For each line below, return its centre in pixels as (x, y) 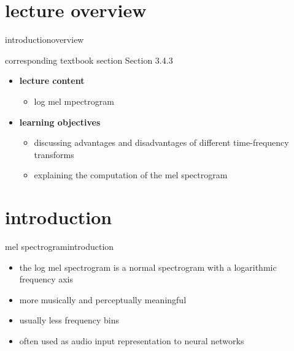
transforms (54, 154)
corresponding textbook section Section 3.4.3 (89, 60)
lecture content (52, 81)
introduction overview (44, 40)
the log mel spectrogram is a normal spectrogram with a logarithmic (148, 267)
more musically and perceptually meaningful (103, 299)
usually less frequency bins (69, 320)
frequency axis (46, 279)
